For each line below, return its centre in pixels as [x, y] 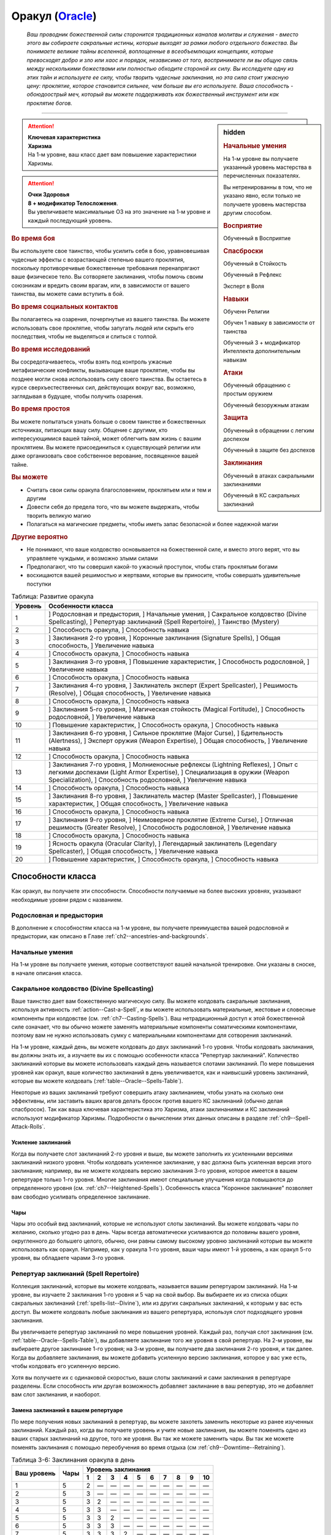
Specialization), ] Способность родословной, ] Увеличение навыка [147, 780]
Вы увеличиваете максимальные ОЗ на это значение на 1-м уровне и [119, 212]
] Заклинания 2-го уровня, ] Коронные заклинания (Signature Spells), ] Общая [164, 637]
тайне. [20, 464]
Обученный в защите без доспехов [269, 450]
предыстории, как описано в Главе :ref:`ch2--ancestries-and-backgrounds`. [110, 936]
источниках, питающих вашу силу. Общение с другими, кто [89, 430]
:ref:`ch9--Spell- [290, 1118]
